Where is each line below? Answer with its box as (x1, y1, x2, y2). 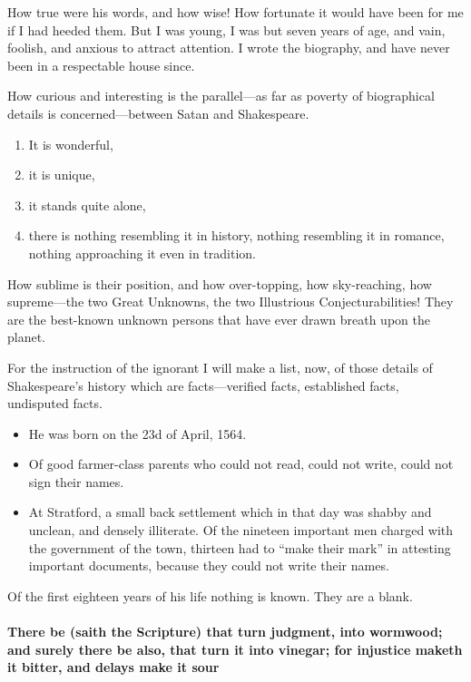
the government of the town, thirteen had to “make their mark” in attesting (28, 538, 451, 557)
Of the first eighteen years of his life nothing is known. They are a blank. (7, 586, 413, 605)
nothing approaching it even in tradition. (28, 243, 256, 262)
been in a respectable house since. (7, 55, 195, 74)
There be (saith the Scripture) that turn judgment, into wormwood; (7, 622, 443, 641)
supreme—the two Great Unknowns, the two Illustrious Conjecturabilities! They (7, 292, 454, 311)
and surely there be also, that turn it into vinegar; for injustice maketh (7, 639, 463, 658)
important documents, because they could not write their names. (28, 556, 389, 575)
